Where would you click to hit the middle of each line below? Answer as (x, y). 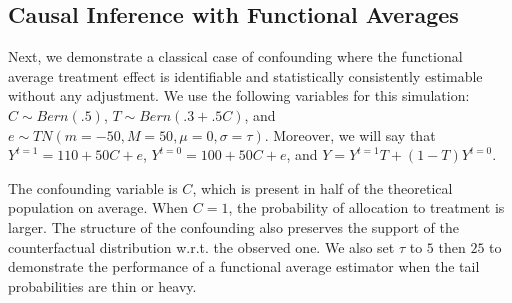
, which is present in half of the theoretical (322, 187)
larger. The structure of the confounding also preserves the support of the (234, 226)
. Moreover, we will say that (350, 134)
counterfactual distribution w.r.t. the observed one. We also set (201, 246)
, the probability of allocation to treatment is (366, 207)
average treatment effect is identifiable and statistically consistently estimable (245, 75)
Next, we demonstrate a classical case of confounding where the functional (235, 56)
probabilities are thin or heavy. (102, 285)
